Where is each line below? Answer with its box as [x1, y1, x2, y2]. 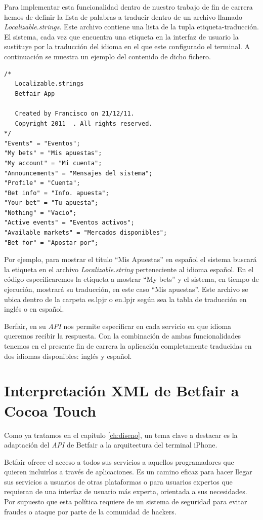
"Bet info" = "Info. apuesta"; [4, 189, 109, 197]
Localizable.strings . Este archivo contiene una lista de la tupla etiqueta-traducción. [4, 21, 259, 32]
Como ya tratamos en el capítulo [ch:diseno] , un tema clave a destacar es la [4, 429, 238, 440]
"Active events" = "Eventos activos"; [4, 219, 135, 227]
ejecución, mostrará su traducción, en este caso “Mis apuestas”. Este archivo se [4, 284, 248, 294]
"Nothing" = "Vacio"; [4, 209, 77, 216]
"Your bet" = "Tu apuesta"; [4, 199, 99, 207]
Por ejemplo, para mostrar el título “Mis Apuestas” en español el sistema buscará [4, 254, 257, 265]
